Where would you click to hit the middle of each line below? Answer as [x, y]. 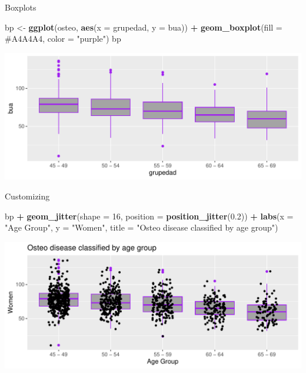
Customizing [27, 196]
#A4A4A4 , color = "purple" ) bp [63, 39]
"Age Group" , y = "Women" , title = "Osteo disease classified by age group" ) [142, 227]
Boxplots [21, 7]
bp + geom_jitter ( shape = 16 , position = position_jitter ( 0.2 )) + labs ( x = [149, 216]
